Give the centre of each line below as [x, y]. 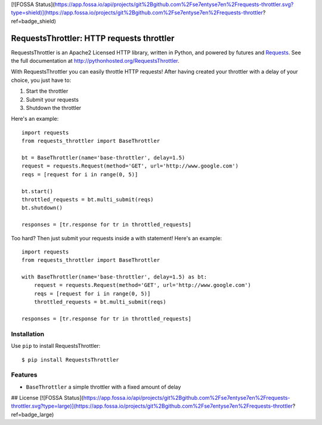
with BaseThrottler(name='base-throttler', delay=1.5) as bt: [114, 277]
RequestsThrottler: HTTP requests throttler [93, 38]
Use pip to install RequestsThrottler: [56, 346]
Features [24, 375]
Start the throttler [47, 91]
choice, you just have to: [41, 80]
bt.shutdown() [42, 208]
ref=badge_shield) [34, 21]
